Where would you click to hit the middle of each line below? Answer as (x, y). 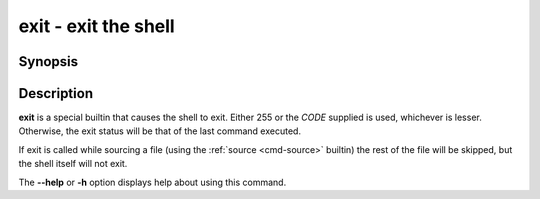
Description (56, 93)
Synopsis (48, 61)
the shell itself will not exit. (73, 164)
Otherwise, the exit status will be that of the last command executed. (160, 131)
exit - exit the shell (96, 26)
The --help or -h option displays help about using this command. (152, 182)
